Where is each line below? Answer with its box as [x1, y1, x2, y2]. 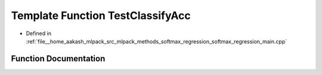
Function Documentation [11, 54, 106, 64]
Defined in [26, 30, 52, 37]
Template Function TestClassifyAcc [11, 9, 191, 22]
